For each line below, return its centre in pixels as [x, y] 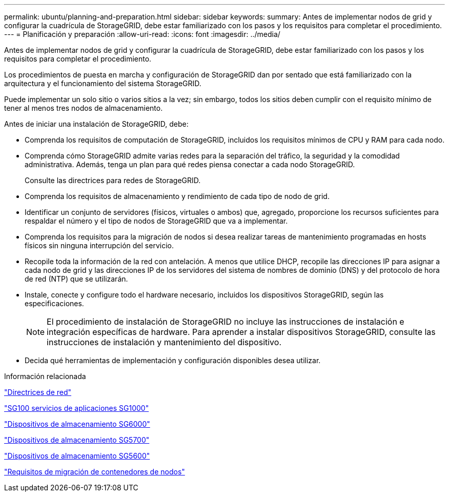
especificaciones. [54, 303]
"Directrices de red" [38, 392]
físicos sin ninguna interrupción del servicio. [99, 245]
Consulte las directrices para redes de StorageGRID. [113, 180]
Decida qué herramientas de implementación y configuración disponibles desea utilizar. [173, 360]
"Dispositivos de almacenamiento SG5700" [77, 440]
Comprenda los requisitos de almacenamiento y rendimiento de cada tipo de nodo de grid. [177, 196]
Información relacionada [45, 376]
